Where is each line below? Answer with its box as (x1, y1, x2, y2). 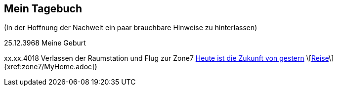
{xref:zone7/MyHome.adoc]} (4, 62, 97, 71)
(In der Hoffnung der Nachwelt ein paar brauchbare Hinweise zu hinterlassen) (4, 23, 257, 32)
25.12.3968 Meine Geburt (4, 39, 86, 47)
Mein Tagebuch (4, 2, 83, 15)
